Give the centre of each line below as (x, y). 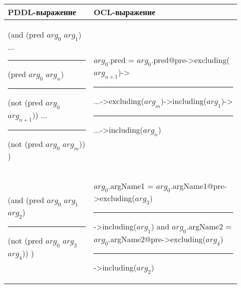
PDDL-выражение (42, 12)
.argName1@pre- (199, 185)
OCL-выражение (124, 12)
